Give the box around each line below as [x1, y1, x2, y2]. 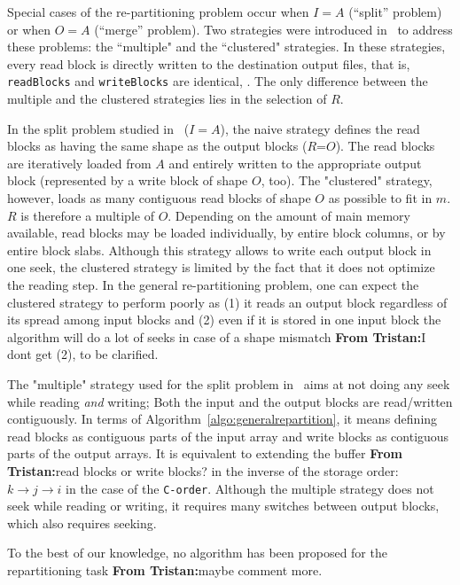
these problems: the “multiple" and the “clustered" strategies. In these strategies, [7, 37, 446, 56]
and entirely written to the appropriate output [168, 153, 422, 172]
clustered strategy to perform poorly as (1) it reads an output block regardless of [7, 292, 448, 311]
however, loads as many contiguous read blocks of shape [7, 189, 311, 207]
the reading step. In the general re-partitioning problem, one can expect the [7, 275, 419, 293]
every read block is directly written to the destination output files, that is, [7, 54, 410, 73]
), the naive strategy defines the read [220, 119, 420, 137]
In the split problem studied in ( [7, 119, 190, 137]
